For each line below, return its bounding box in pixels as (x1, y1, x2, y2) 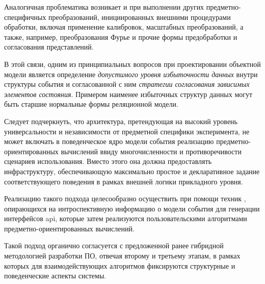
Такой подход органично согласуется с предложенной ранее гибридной (4, 240, 224, 251)
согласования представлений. (4, 41, 94, 52)
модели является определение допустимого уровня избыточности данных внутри (4, 68, 258, 79)
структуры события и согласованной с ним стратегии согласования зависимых (4, 79, 250, 89)
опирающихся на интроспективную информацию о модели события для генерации (4, 203, 260, 214)
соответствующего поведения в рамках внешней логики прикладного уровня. (4, 176, 243, 186)
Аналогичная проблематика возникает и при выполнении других (4, 2, 204, 12)
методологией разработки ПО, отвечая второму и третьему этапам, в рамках (4, 250, 241, 261)
